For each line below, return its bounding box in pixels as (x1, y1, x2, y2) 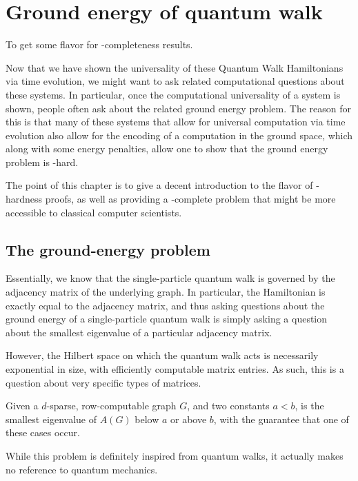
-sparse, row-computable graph (46, 398, 177, 413)
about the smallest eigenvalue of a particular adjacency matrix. (6, 325, 272, 339)
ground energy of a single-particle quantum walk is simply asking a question (6, 311, 328, 326)
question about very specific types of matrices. (6, 375, 201, 389)
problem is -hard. (6, 154, 79, 169)
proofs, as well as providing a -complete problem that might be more (45, 192, 336, 206)
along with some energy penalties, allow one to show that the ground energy (6, 141, 328, 156)
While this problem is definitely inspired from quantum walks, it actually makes (6, 448, 344, 462)
